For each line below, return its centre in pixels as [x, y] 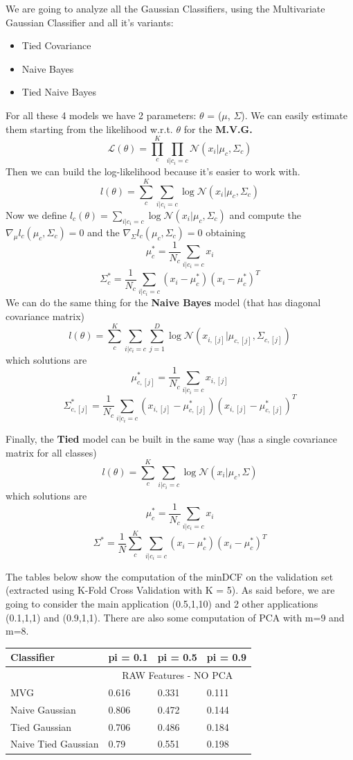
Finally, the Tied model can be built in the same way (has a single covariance [171, 438]
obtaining [226, 232]
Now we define [36, 215]
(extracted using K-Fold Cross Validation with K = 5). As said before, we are [170, 590]
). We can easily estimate [295, 115]
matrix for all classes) [51, 452]
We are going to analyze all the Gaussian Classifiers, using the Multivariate [165, 8]
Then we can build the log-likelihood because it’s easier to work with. [153, 171]
